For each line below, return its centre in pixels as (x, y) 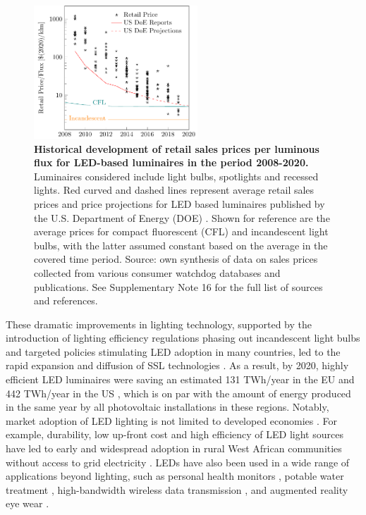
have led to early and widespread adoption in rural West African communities (174, 448)
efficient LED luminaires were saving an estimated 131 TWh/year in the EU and (180, 379)
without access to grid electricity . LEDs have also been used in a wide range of (178, 462)
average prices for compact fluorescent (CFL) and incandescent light (181, 231)
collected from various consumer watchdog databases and (157, 272)
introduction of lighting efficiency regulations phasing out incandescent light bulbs (183, 338)
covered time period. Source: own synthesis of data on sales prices (176, 259)
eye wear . (28, 503)
